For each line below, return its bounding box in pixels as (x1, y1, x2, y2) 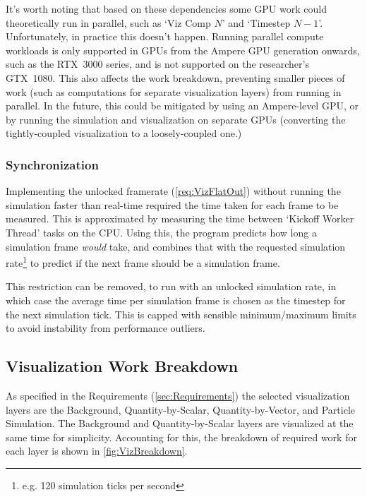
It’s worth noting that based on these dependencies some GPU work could (6, 1, 327, 16)
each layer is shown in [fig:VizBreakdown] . (6, 443, 188, 458)
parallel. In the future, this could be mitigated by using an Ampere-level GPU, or (6, 98, 359, 113)
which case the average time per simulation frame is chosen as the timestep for (6, 292, 346, 307)
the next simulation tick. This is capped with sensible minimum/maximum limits (6, 306, 356, 321)
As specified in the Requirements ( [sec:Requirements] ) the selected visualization (6, 388, 350, 402)
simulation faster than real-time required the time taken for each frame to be (6, 197, 339, 212)
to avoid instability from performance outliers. (6, 321, 205, 335)
